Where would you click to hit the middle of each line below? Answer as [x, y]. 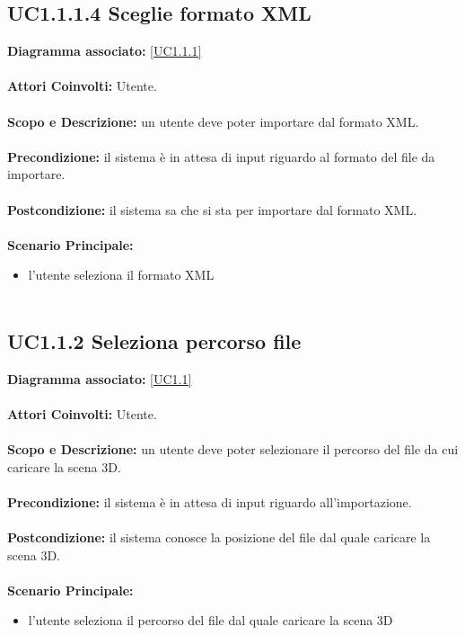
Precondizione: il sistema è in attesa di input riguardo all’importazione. [210, 501]
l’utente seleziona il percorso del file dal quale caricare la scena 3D [211, 620]
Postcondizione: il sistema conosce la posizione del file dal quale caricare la [219, 537]
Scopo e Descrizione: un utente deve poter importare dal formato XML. [213, 121]
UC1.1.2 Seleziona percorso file [154, 340]
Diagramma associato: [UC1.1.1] [105, 51]
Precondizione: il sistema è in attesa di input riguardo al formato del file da [221, 156]
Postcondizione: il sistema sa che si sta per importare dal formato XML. [212, 209]
